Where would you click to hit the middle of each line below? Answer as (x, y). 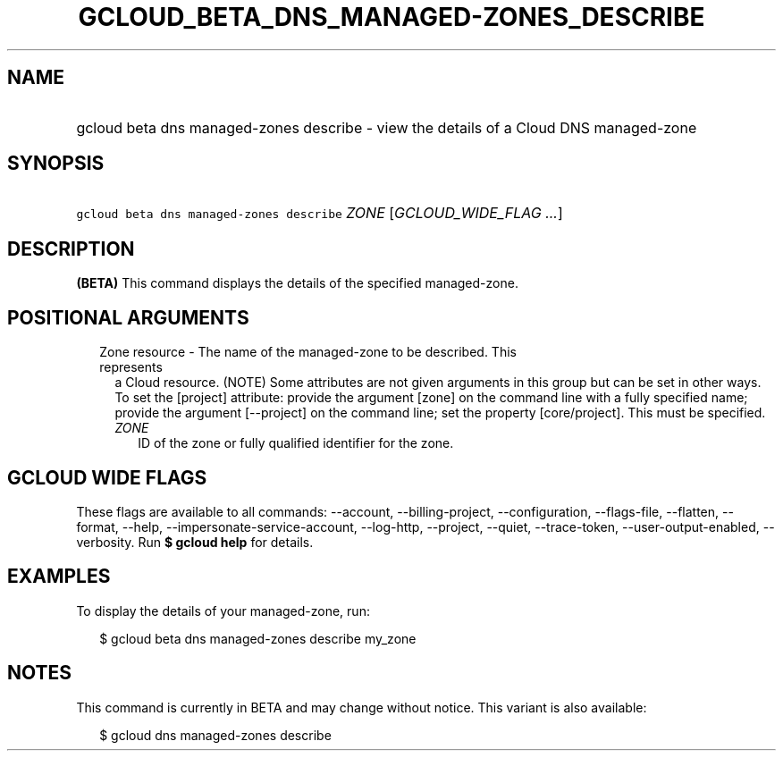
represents (131, 367)
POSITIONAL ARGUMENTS (128, 317)
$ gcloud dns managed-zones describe (215, 735)
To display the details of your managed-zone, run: (223, 611)
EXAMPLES (59, 577)
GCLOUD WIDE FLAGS (107, 477)
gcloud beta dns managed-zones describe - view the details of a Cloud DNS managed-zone (387, 127)
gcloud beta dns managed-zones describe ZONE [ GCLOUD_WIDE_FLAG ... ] (320, 213)
